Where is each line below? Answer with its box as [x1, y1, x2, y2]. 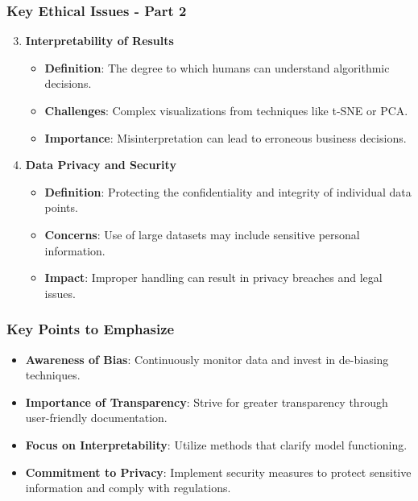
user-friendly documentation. [25, 409, 168, 426]
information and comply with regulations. [25, 479, 231, 496]
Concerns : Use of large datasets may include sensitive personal [44, 226, 360, 242]
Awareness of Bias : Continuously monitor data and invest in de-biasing [25, 350, 389, 367]
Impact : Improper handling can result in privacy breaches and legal [44, 269, 383, 286]
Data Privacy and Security [25, 156, 176, 173]
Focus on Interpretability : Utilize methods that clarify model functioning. [25, 436, 408, 453]
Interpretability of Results [25, 32, 174, 49]
